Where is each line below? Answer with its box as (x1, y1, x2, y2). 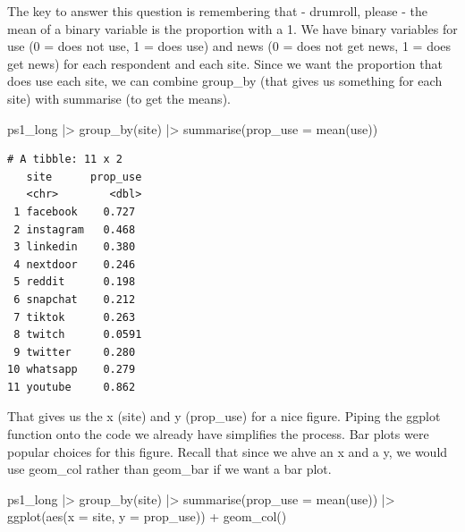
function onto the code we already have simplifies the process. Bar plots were (7, 425, 429, 443)
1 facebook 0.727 (13, 205, 136, 218)
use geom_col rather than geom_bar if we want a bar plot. (7, 460, 332, 478)
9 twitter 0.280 (13, 345, 136, 359)
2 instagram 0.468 (13, 223, 136, 236)
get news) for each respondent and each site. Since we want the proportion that (7, 54, 443, 72)
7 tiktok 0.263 (13, 310, 136, 324)
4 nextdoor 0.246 (13, 258, 136, 271)
